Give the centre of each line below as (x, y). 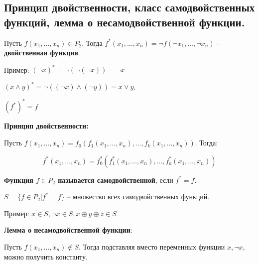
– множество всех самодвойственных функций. (138, 197)
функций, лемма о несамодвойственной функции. (125, 22)
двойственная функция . (42, 53)
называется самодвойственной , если (116, 180)
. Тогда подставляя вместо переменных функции (152, 247)
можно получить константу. (46, 256)
